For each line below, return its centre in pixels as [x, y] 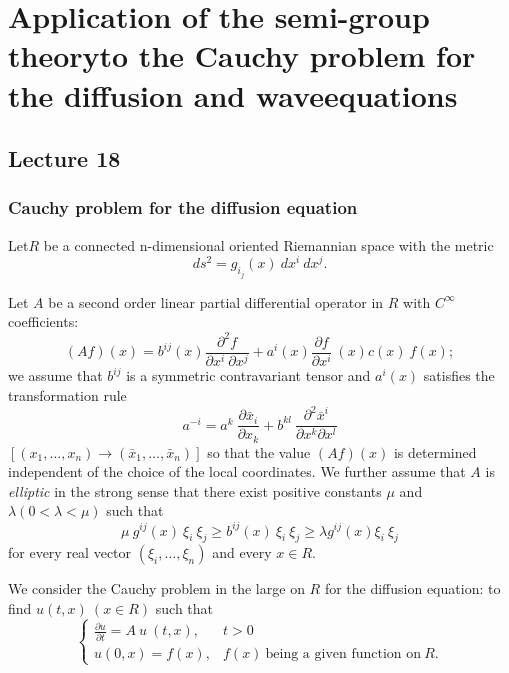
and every [242, 552]
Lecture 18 [64, 158]
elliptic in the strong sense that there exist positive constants [195, 490]
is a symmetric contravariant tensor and [248, 375]
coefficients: [43, 321]
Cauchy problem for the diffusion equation [183, 207]
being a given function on [343, 653]
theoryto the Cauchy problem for [242, 55]
